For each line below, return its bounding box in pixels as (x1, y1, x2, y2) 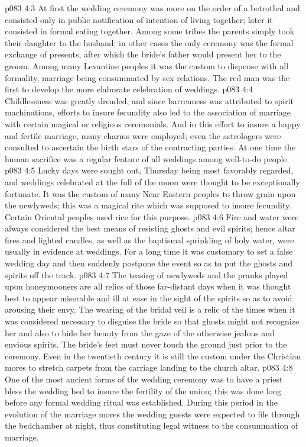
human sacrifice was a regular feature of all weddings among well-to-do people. (5, 152, 289, 165)
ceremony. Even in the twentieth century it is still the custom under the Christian (5, 349, 301, 362)
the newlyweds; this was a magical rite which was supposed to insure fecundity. (5, 199, 292, 211)
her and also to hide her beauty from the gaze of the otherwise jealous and (5, 326, 275, 339)
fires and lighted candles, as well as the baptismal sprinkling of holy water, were (5, 233, 294, 246)
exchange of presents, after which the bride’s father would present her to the (5, 48, 281, 60)
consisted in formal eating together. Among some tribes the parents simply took (5, 25, 295, 37)
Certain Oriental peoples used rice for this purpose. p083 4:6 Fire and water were (5, 210, 299, 223)
